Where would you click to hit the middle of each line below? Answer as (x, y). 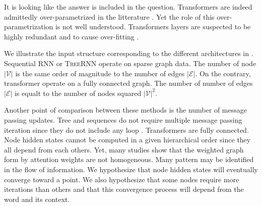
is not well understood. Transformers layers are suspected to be (153, 27)
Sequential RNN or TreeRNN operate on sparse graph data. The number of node (130, 63)
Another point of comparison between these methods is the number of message (125, 110)
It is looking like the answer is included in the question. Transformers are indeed (128, 7)
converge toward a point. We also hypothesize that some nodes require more (122, 179)
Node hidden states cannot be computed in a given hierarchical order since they (127, 140)
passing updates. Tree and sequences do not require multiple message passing (123, 119)
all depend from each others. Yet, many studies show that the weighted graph (124, 149)
